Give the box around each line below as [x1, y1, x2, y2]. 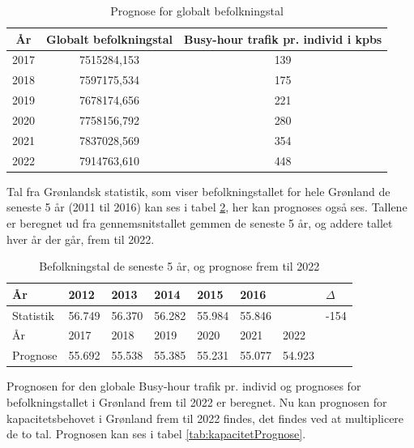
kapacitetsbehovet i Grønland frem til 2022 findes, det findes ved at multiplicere [6, 409, 404, 426]
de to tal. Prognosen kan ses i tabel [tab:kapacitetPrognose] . [6, 425, 306, 442]
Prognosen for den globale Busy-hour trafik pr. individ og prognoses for [6, 378, 361, 395]
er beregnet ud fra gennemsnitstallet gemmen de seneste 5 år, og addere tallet [6, 214, 393, 231]
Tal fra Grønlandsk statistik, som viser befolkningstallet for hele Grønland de [6, 182, 391, 199]
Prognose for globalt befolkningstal [110, 2, 284, 19]
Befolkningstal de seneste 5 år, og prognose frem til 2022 [39, 258, 320, 275]
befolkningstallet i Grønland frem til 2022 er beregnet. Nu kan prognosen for [6, 393, 387, 410]
